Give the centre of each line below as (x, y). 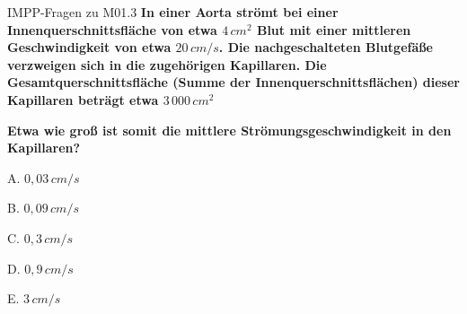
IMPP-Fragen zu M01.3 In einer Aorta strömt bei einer (173, 12)
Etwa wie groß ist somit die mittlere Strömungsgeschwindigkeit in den (229, 130)
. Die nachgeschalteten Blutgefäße (326, 47)
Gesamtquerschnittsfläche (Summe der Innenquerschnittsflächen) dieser (233, 82)
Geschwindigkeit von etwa (89, 47)
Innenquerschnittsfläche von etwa (112, 29)
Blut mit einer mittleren (334, 29)
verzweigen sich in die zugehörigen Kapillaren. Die (167, 64)
